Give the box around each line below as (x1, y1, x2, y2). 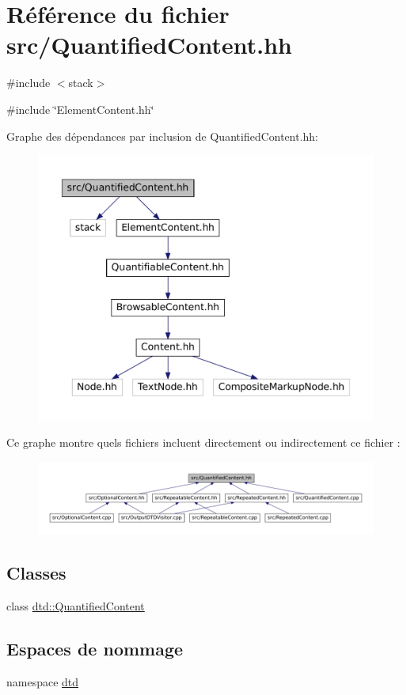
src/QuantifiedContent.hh (6, 28, 292, 61)
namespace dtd (6, 673, 79, 689)
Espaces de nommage (6, 636, 184, 660)
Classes (6, 560, 66, 584)
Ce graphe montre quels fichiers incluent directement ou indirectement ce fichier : (6, 434, 400, 451)
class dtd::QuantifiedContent (6, 597, 145, 614)
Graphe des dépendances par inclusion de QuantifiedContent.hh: (6, 127, 319, 144)
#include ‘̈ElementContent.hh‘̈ (6, 100, 154, 117)
